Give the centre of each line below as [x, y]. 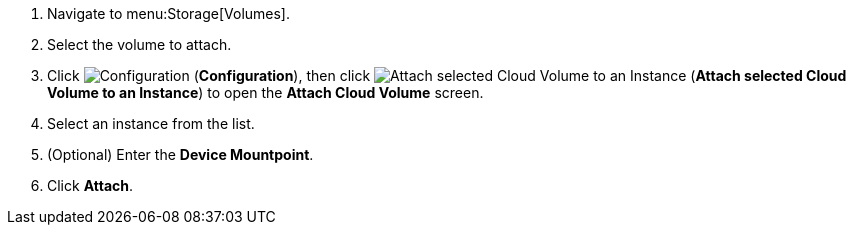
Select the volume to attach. [139, 44]
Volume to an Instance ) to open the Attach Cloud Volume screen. [265, 92]
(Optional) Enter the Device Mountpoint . [180, 154]
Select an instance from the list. [151, 123]
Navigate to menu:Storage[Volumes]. [169, 13]
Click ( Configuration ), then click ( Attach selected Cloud [447, 75]
